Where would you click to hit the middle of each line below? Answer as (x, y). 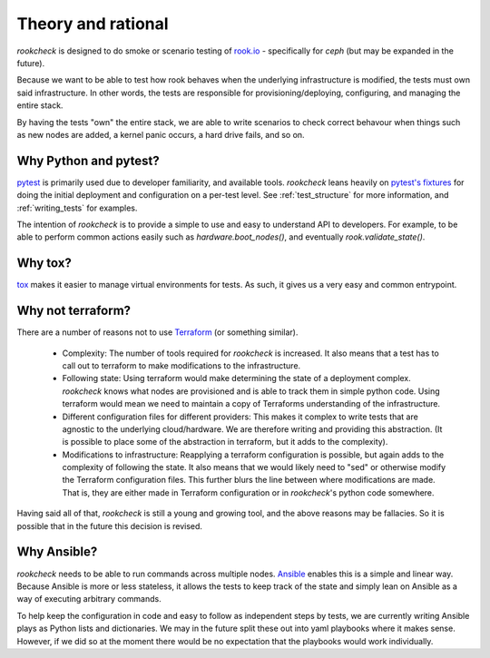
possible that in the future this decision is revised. (110, 525)
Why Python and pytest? (88, 160)
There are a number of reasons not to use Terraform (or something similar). (157, 332)
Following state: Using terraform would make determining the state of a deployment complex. (237, 378)
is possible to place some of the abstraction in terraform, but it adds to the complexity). (225, 442)
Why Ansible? (57, 552)
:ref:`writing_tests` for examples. (77, 208)
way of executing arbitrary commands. (89, 599)
